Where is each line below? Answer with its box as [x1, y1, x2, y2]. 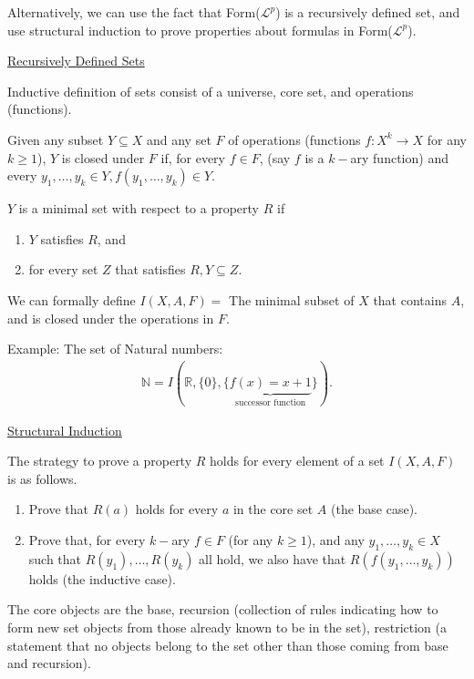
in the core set [232, 499, 314, 519]
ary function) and [350, 148, 448, 167]
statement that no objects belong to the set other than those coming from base [7, 635, 448, 654]
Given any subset [7, 129, 104, 149]
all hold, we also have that [199, 549, 346, 568]
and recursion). [7, 653, 91, 673]
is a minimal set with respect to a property [18, 199, 260, 218]
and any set [146, 129, 211, 149]
